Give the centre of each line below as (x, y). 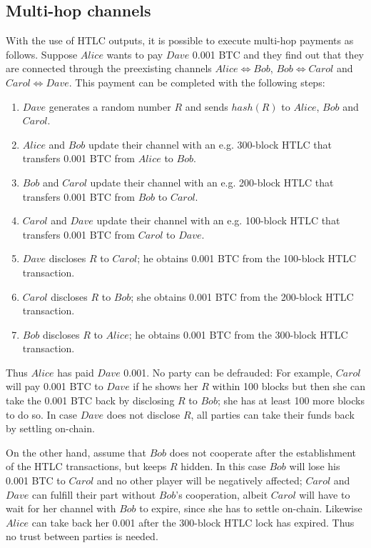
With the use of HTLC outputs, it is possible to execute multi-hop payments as (180, 40)
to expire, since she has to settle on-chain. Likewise (251, 508)
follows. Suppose (42, 54)
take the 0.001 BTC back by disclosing (90, 400)
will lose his (315, 466)
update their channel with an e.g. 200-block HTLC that (212, 182)
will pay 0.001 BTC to (55, 386)
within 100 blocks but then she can (289, 386)
